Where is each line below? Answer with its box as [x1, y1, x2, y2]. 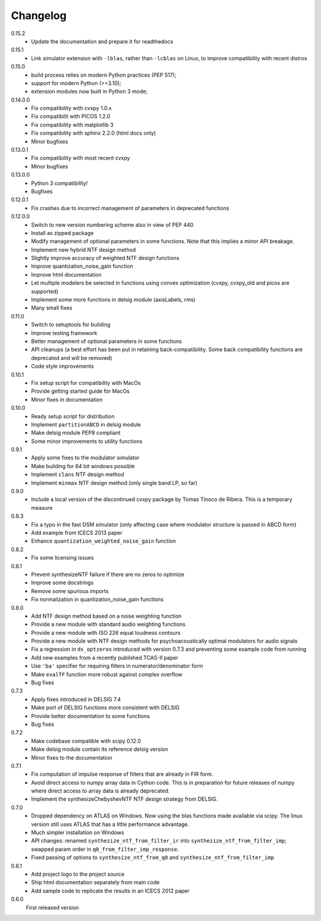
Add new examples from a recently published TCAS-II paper [31, 654, 178, 661]
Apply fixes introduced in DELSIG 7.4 [31, 696, 121, 703]
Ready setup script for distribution [31, 412, 115, 419]
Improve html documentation [31, 271, 102, 278]
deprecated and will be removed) [31, 354, 112, 361]
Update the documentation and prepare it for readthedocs [31, 37, 174, 45]
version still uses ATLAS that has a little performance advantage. [31, 820, 190, 828]
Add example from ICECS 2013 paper [31, 529, 123, 536]
